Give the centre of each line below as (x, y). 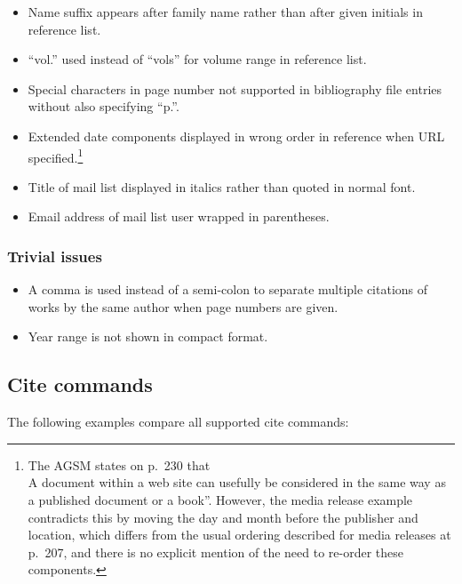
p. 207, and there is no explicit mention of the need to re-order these (216, 552)
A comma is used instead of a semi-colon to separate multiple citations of (228, 289)
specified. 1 (56, 156)
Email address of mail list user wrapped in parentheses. (179, 216)
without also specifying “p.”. (104, 106)
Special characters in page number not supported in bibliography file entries (235, 88)
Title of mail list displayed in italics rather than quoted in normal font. (222, 186)
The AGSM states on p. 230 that (119, 464)
